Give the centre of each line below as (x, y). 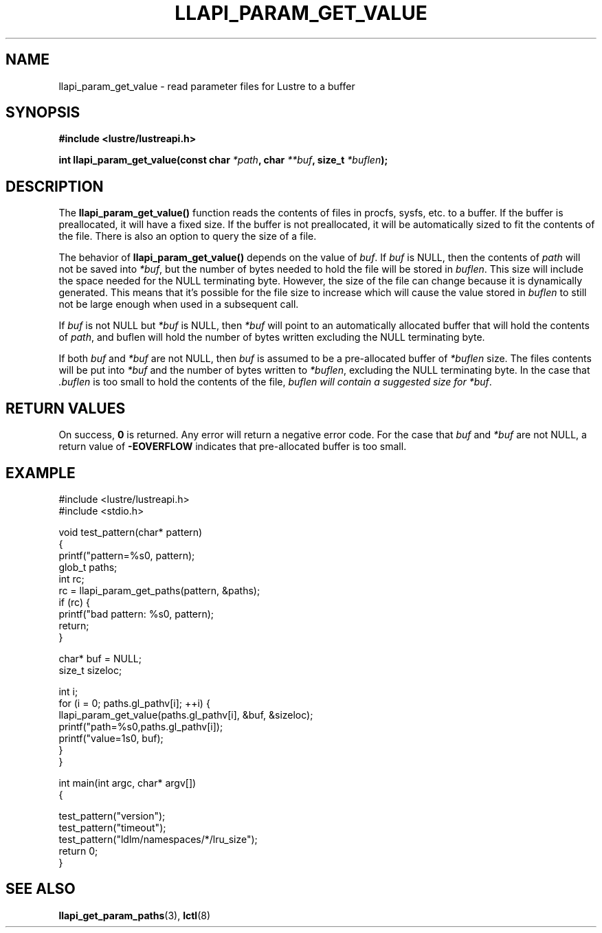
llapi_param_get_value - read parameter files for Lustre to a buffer (207, 86)
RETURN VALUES (66, 408)
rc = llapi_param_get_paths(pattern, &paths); (159, 590)
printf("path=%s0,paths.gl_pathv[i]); (141, 726)
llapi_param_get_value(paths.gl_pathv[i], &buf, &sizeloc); (186, 715)
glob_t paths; (88, 567)
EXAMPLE (41, 473)
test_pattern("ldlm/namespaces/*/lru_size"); (158, 839)
